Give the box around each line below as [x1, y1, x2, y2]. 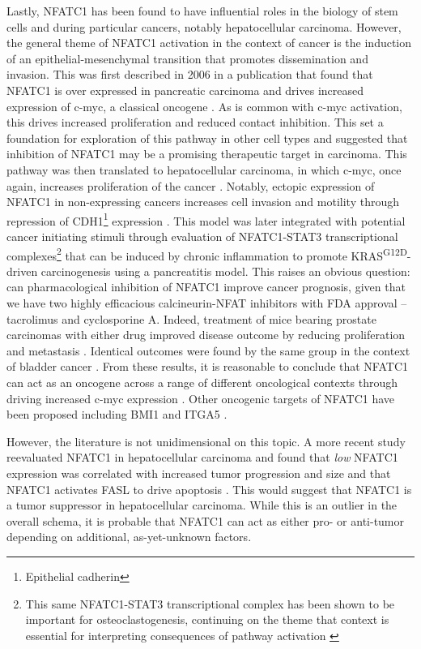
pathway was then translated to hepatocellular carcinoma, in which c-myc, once [6, 161, 402, 178]
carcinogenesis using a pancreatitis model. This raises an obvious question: [40, 262, 410, 279]
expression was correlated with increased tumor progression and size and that [6, 464, 391, 481]
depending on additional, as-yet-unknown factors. [6, 528, 252, 545]
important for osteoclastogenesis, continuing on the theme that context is [25, 611, 389, 628]
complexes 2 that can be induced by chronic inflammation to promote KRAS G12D [6, 244, 407, 264]
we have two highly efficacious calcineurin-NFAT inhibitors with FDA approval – [6, 294, 407, 311]
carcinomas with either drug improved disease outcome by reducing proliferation [6, 326, 406, 343]
